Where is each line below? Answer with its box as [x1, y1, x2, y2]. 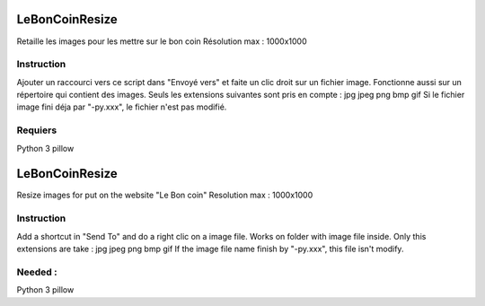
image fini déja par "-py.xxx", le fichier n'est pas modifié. [16, 101, 227, 112]
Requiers [16, 124, 57, 136]
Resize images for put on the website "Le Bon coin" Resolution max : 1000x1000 [16, 189, 313, 201]
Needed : [16, 266, 57, 278]
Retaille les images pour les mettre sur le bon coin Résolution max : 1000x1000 [16, 36, 307, 47]
